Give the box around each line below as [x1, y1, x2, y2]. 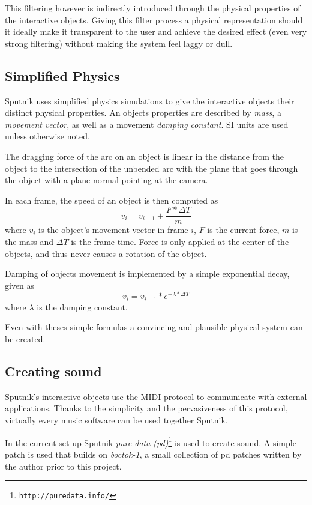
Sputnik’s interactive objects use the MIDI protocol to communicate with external [5, 390, 307, 402]
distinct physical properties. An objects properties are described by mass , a [5, 106, 281, 119]
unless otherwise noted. [5, 130, 90, 142]
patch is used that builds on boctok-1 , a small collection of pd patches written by [5, 447, 302, 460]
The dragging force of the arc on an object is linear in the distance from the [5, 150, 284, 162]
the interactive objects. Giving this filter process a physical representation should [5, 13, 303, 26]
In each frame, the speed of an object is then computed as [5, 193, 218, 206]
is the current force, [207, 223, 280, 236]
